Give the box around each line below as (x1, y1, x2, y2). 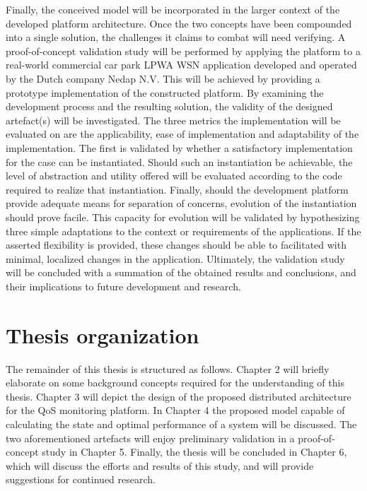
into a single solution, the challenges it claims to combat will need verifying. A (6, 30, 346, 45)
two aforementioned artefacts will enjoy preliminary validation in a (6, 430, 295, 445)
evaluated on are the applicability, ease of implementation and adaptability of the (6, 126, 359, 141)
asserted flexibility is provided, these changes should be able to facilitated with (6, 237, 346, 252)
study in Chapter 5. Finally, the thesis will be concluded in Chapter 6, (42, 444, 347, 459)
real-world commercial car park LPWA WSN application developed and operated (6, 57, 357, 72)
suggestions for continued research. (6, 472, 156, 487)
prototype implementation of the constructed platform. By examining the (6, 85, 324, 100)
